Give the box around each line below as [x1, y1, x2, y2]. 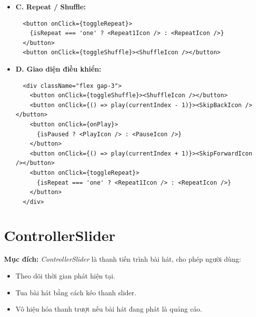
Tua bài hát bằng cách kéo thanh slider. [15, 287, 137, 297]
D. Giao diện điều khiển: [15, 63, 102, 74]
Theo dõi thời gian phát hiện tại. [15, 271, 115, 280]
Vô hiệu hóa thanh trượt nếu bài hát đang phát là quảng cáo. [15, 304, 202, 314]
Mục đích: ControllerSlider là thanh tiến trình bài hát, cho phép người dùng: [4, 254, 241, 264]
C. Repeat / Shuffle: [15, 1, 86, 11]
